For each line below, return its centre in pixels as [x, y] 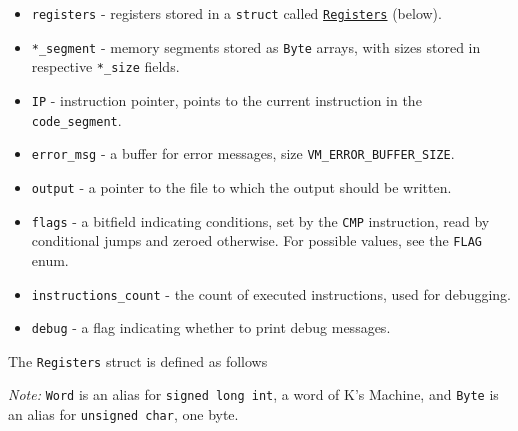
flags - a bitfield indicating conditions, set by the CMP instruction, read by [260, 220]
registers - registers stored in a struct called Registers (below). [236, 13]
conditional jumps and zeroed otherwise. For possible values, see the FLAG [256, 240]
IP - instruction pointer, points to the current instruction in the [226, 99]
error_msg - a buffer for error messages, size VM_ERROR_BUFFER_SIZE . [243, 153]
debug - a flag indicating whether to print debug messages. [211, 327]
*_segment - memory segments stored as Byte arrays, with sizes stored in [256, 46]
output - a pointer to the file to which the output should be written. [241, 186]
